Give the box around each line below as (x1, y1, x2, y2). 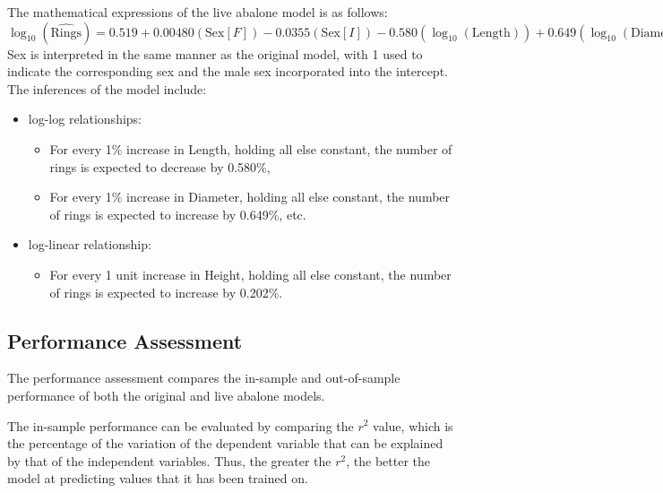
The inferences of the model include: (7, 79, 207, 98)
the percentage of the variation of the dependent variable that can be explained (7, 434, 443, 453)
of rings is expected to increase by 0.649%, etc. (49, 204, 306, 223)
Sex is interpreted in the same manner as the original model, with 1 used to (7, 44, 423, 63)
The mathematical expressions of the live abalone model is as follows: (7, 3, 388, 21)
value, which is (373, 416, 453, 435)
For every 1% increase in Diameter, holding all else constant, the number (49, 187, 451, 206)
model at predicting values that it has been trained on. (7, 469, 308, 488)
